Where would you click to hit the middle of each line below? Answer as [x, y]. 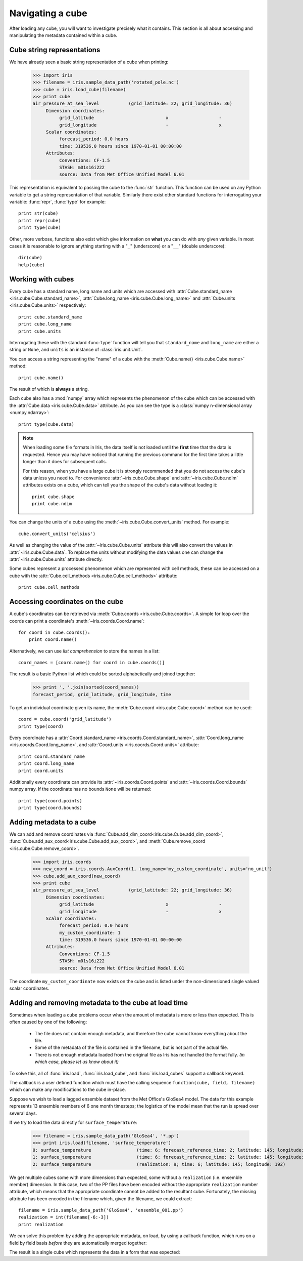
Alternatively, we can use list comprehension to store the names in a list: [85, 651]
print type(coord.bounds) [50, 808]
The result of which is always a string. [49, 389]
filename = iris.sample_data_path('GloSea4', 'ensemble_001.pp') [101, 1210]
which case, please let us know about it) [77, 1062]
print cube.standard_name [50, 317]
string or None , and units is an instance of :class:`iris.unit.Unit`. [76, 350]
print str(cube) [38, 213]
